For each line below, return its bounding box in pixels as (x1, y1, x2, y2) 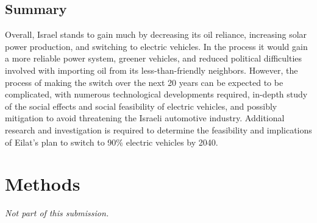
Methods (5, 171, 80, 196)
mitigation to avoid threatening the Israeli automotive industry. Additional (5, 111, 285, 124)
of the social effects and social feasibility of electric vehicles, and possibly (5, 99, 277, 112)
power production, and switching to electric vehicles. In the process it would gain (5, 40, 308, 52)
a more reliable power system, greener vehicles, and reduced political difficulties (5, 52, 302, 65)
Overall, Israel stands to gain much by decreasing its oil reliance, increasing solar (5, 28, 307, 41)
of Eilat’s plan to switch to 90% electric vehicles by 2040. (5, 135, 218, 148)
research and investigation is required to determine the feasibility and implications (5, 123, 312, 136)
